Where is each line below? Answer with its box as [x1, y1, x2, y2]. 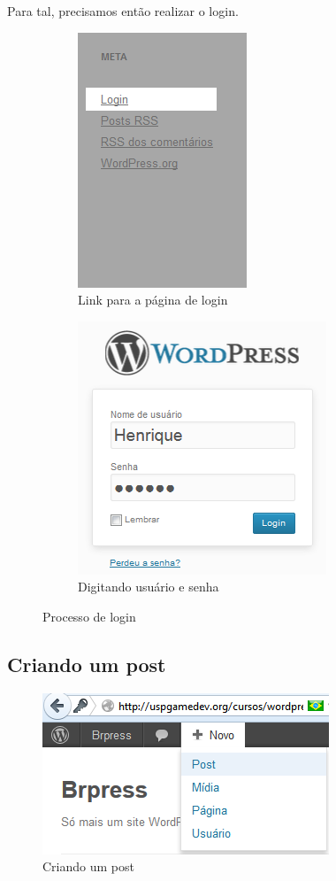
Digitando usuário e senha [78, 577, 219, 596]
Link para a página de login [78, 290, 228, 309]
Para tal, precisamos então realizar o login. [7, 2, 239, 19]
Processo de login [42, 607, 136, 625]
